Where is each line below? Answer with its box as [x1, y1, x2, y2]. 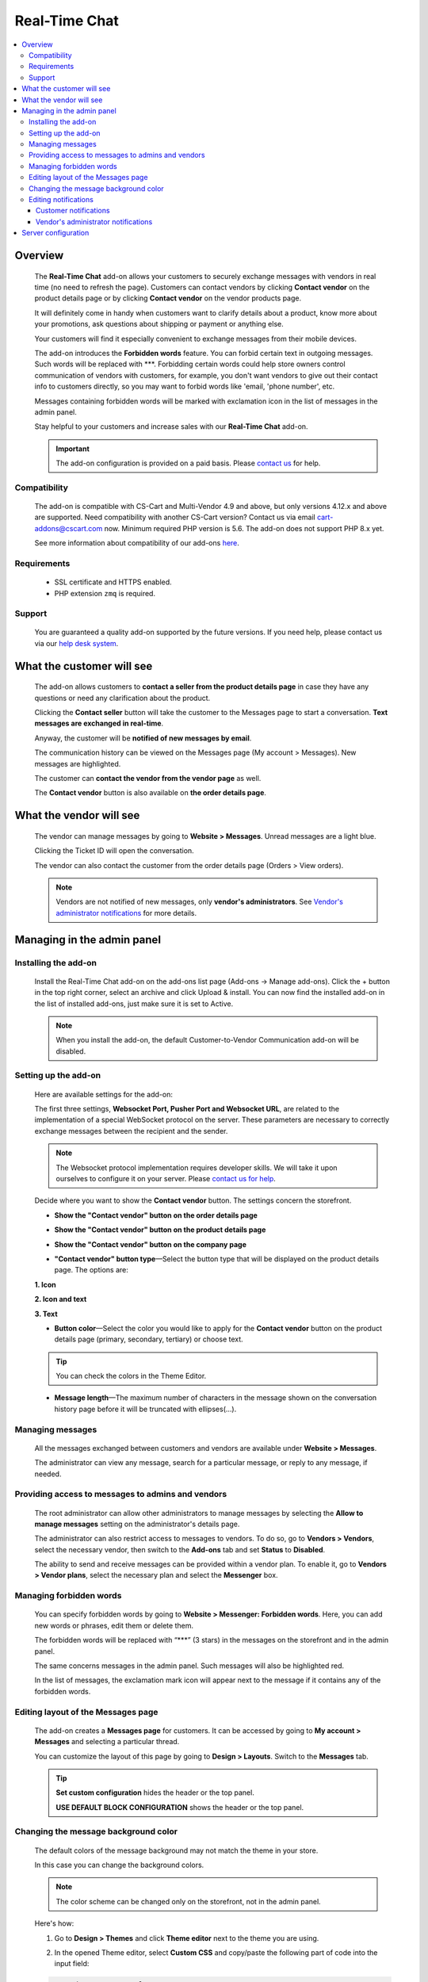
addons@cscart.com [34, 523, 103, 533]
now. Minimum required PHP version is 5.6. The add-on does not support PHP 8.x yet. [104, 523, 384, 533]
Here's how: [34, 1919, 75, 1928]
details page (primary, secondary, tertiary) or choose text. [54, 1334, 243, 1344]
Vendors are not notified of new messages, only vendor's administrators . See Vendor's [55, 897, 344, 907]
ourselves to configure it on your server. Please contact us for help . [55, 1173, 277, 1183]
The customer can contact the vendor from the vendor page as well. [34, 774, 262, 783]
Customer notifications [36, 206, 110, 216]
